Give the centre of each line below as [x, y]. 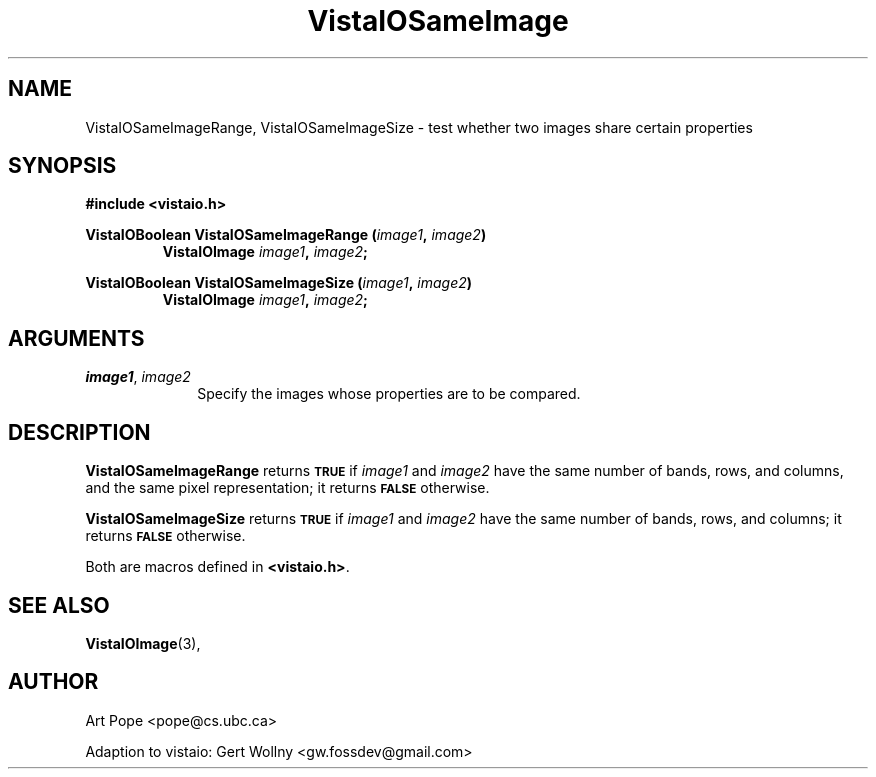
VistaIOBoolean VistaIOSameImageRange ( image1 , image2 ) [286, 235]
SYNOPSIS [62, 166]
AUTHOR [53, 682]
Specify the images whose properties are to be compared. [389, 394]
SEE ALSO [59, 605]
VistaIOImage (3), [143, 643]
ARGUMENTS [76, 338]
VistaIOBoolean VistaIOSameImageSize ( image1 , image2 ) [279, 283]
